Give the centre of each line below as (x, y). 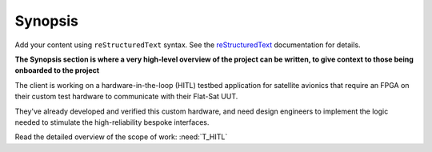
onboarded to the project (57, 70)
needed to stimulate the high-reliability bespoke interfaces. (112, 122)
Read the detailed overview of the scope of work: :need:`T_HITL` (121, 137)
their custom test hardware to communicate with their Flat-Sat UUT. (126, 97)
